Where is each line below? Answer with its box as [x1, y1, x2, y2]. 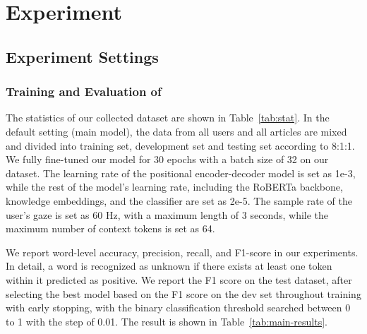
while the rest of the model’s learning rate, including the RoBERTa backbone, [6, 179, 343, 194]
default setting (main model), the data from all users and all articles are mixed [6, 124, 347, 138]
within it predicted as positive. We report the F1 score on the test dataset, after [6, 272, 352, 287]
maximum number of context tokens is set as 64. [6, 221, 215, 236]
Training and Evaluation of [6, 83, 162, 100]
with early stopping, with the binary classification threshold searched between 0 [6, 300, 351, 315]
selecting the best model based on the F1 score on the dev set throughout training [6, 286, 361, 301]
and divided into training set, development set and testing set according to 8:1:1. [6, 138, 355, 153]
